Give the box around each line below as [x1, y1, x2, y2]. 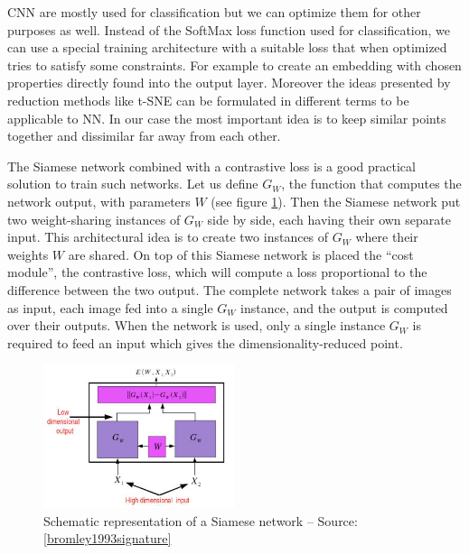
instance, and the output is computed [240, 298, 448, 317]
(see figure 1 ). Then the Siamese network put [211, 191, 461, 210]
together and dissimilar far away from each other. [7, 126, 281, 145]
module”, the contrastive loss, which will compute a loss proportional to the [7, 263, 427, 282]
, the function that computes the [281, 174, 462, 193]
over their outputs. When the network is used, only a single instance [7, 316, 386, 335]
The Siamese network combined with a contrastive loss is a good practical [7, 156, 416, 175]
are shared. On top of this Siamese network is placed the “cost [68, 245, 414, 263]
